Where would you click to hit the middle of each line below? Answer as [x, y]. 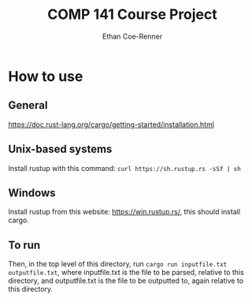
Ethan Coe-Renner [132, 36]
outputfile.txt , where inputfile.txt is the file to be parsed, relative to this [126, 273]
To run [24, 245]
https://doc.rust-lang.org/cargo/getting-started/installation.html [111, 124]
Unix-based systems [60, 149]
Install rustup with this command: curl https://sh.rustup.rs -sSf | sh [125, 168]
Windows [32, 193]
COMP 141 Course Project [132, 15]
